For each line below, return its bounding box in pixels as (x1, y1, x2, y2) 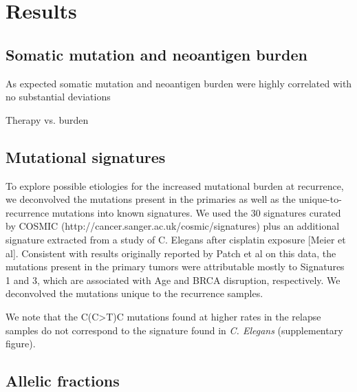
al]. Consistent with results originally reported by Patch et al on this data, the (6, 246, 336, 260)
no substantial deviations (6, 89, 111, 104)
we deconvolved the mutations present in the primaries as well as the (6, 192, 296, 206)
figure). (6, 336, 36, 351)
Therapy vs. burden (6, 112, 89, 127)
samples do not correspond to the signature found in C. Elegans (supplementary (6, 323, 343, 337)
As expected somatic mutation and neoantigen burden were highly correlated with (6, 76, 352, 90)
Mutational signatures (6, 146, 166, 167)
